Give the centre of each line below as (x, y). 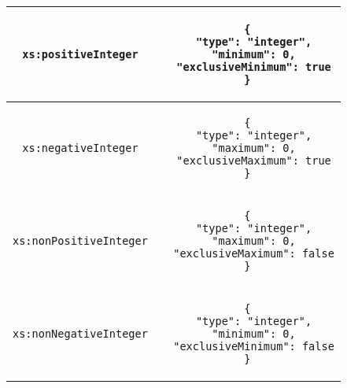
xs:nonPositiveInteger (80, 241)
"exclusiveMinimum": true (254, 67)
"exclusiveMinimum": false (254, 346)
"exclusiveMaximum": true (254, 161)
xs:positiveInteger (80, 54)
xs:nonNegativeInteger (80, 334)
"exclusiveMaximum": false (254, 253)
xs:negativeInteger (80, 148)
